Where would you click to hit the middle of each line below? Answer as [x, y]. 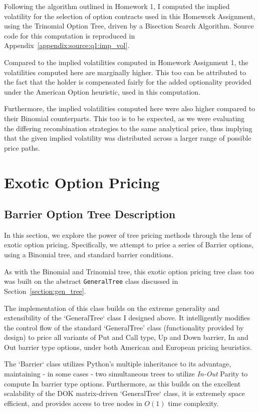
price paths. [22, 147]
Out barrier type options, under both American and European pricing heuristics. [128, 347]
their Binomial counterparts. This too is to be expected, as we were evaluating [124, 118]
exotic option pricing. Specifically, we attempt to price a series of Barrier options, [129, 245]
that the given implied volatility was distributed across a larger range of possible [128, 138]
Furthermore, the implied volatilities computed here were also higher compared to [130, 108]
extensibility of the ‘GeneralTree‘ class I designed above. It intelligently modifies [127, 318]
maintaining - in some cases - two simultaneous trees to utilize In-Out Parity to [126, 374]
